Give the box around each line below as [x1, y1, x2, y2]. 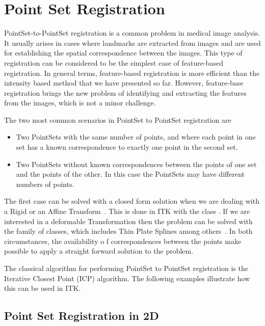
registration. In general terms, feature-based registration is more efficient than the [4, 67, 260, 78]
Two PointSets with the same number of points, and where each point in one [16, 131, 256, 142]
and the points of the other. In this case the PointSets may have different [16, 169, 245, 179]
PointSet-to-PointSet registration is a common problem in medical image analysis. [4, 28, 260, 38]
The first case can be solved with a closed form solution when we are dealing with [4, 196, 259, 206]
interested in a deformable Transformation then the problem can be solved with [4, 215, 253, 226]
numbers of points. [16, 178, 74, 189]
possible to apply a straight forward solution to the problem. [4, 246, 194, 256]
